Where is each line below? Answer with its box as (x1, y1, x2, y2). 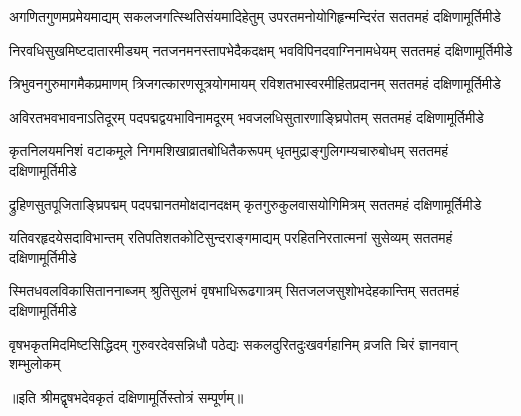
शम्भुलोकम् (9, 353, 61, 374)
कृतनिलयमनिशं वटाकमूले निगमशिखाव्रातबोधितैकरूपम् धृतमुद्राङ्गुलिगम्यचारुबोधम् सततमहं (9, 140, 449, 161)
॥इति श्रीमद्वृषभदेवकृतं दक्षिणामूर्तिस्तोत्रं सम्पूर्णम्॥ (9, 386, 244, 407)
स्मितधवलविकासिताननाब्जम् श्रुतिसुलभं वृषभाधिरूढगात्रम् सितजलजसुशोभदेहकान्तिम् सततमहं (9, 280, 459, 301)
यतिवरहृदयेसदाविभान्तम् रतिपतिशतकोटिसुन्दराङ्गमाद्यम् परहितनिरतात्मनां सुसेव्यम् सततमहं (9, 227, 453, 248)
